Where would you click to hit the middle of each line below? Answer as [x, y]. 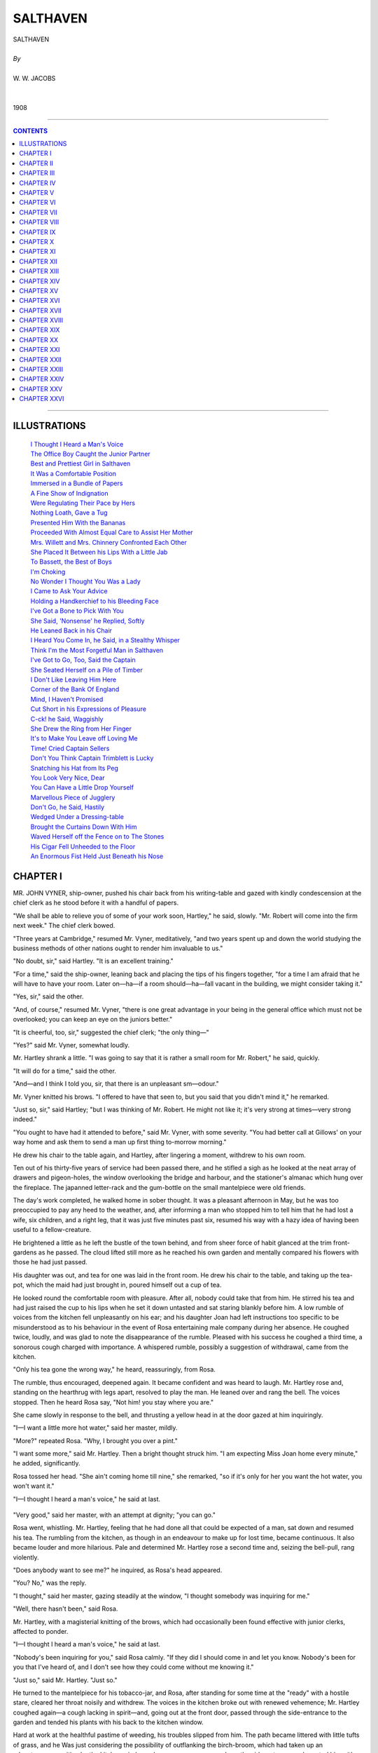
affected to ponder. [41, 1631]
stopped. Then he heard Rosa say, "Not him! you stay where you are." [113, 1402]
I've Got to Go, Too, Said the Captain [83, 660]
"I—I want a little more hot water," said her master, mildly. [95, 1428]
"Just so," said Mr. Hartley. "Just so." [65, 1680]
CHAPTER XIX [40, 330]
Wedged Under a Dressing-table [77, 817]
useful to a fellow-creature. [52, 1230]
